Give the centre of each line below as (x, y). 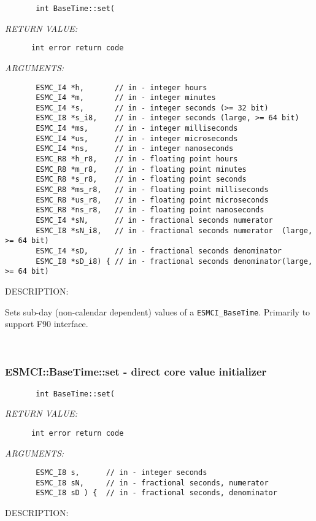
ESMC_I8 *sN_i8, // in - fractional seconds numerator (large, (174, 230)
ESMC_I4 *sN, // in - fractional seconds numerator (154, 221)
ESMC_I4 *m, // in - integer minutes (126, 98)
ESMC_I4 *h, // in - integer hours (121, 87)
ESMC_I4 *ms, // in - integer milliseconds (137, 129)
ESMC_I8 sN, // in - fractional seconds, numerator (152, 483)
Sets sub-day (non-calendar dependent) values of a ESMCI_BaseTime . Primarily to (158, 311)
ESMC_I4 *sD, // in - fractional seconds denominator (159, 251)
